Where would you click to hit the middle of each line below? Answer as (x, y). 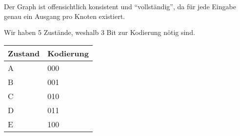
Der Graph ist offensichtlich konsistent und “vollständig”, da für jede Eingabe (120, 6)
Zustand (24, 53)
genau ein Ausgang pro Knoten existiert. (64, 16)
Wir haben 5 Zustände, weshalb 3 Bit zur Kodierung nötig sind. (100, 32)
